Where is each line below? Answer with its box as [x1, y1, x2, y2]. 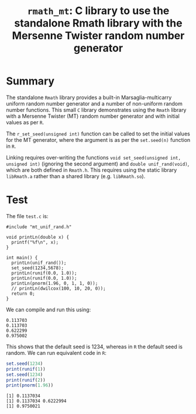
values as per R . [6, 118, 44, 125]
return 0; [11, 290, 35, 297]
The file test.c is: [6, 212, 49, 219]
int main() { [6, 254, 38, 260]
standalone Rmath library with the [14, 16, 183, 30]
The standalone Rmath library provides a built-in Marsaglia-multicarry [6, 94, 172, 101]
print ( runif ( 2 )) [6, 377, 46, 383]
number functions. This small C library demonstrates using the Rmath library [6, 106, 187, 113]
